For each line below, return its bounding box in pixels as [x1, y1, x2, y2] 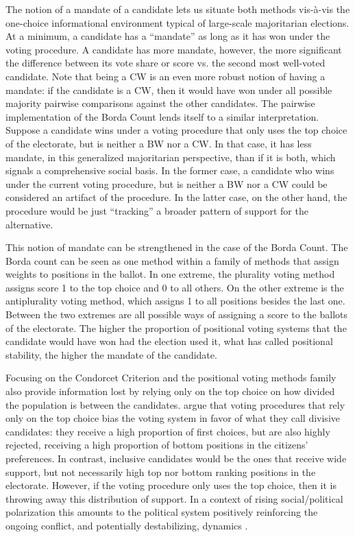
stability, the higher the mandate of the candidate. [5, 347, 217, 361]
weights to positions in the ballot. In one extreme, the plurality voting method [5, 267, 335, 281]
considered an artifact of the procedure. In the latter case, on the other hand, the [5, 190, 347, 204]
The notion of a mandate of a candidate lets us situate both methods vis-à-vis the [5, 2, 350, 16]
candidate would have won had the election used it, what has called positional [5, 334, 333, 348]
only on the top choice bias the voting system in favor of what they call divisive [5, 411, 340, 425]
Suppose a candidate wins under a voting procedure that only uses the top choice [5, 123, 347, 137]
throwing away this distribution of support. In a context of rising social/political [5, 491, 343, 505]
